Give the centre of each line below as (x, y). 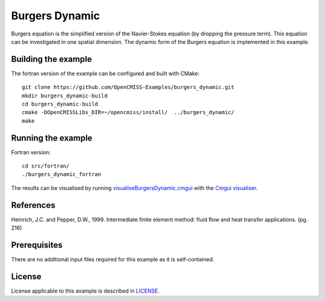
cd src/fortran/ (46, 166)
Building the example (51, 59)
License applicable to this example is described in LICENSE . (85, 291)
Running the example (52, 138)
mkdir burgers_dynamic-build (65, 96)
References (33, 205)
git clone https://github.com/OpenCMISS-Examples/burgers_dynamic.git (128, 87)
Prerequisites (37, 245)
